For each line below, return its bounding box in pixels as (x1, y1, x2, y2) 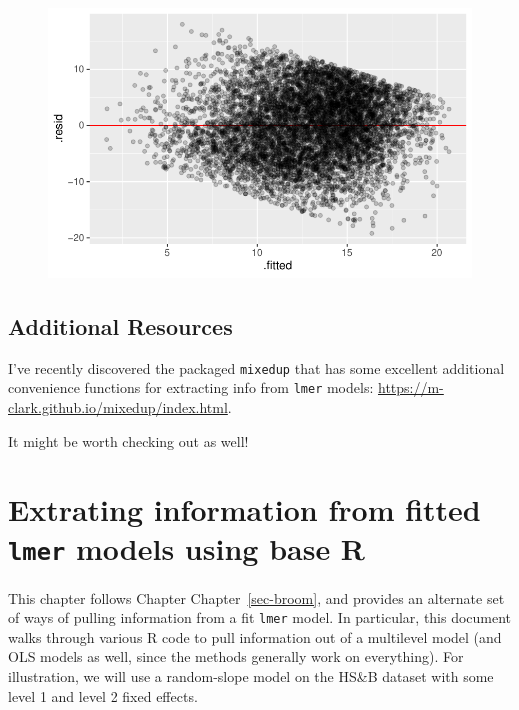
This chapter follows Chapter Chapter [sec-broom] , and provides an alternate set (8, 587, 505, 608)
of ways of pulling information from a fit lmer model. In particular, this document (8, 607, 512, 628)
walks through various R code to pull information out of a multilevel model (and (8, 626, 502, 647)
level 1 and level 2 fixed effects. (8, 685, 198, 706)
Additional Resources (8, 310, 233, 341)
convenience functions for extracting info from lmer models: (8, 377, 374, 398)
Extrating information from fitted (8, 489, 481, 530)
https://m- (377, 377, 444, 398)
